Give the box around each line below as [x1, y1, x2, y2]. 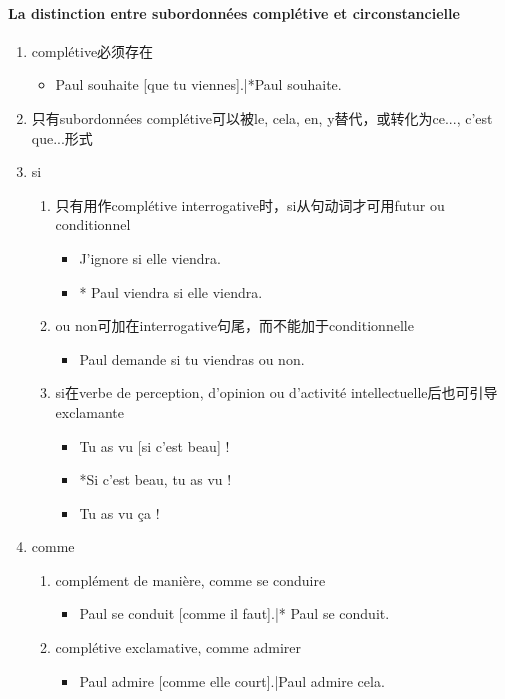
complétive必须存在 [31, 40, 154, 61]
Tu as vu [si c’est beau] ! [79, 435, 230, 456]
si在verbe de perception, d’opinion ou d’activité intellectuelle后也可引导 [55, 382, 498, 403]
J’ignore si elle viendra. [79, 247, 221, 268]
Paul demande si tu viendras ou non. [79, 348, 305, 369]
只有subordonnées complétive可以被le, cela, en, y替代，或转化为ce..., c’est [31, 107, 493, 128]
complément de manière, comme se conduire [55, 569, 326, 590]
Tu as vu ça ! [79, 502, 160, 523]
